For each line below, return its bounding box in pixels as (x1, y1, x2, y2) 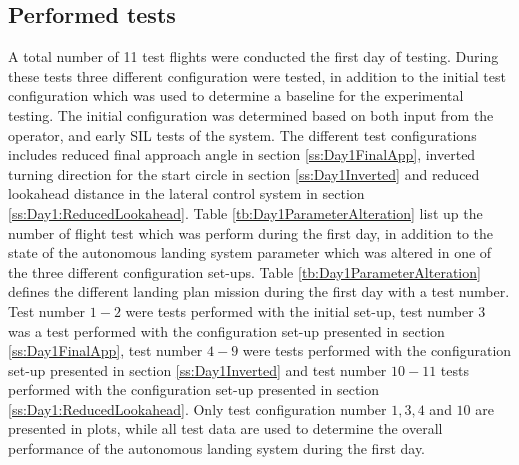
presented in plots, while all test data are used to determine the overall (8, 418, 443, 439)
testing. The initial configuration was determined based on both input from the (8, 104, 494, 125)
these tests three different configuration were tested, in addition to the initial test (8, 65, 506, 86)
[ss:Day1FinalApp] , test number (8, 340, 203, 361)
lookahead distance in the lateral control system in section (8, 183, 365, 204)
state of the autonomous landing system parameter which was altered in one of (8, 242, 492, 263)
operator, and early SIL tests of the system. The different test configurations (8, 124, 477, 145)
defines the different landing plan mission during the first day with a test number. (8, 281, 510, 302)
